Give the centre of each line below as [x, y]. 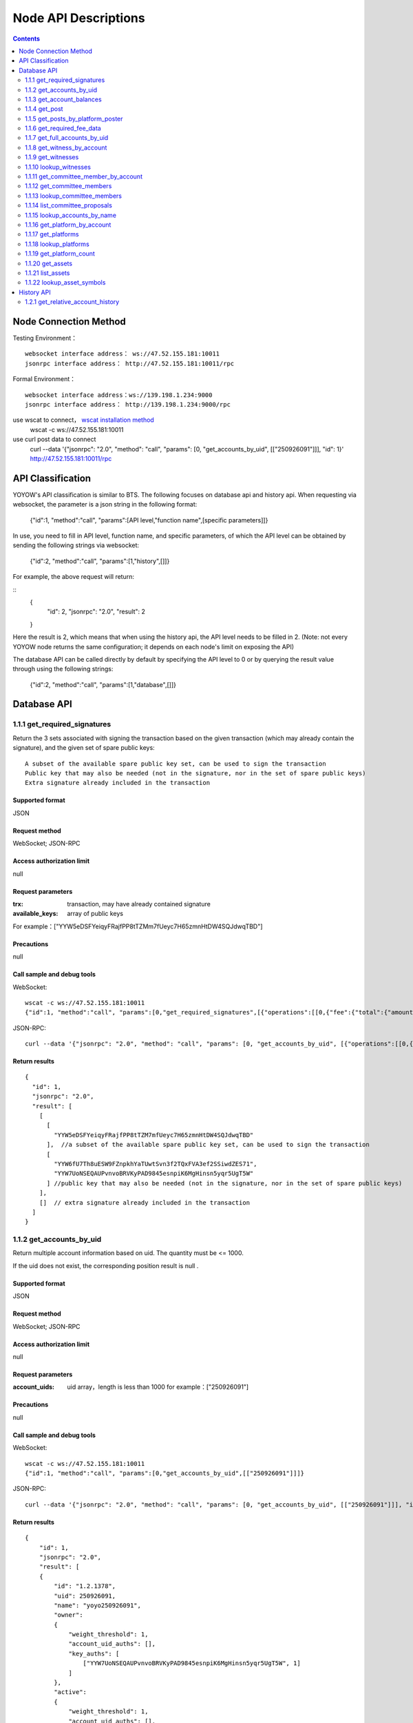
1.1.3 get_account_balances [64, 99]
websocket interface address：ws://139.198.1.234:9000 [119, 395]
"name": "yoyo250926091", [97, 1605]
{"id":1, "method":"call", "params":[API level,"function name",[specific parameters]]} [149, 520]
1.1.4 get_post [44, 109]
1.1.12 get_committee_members [68, 186]
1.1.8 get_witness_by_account [66, 147]
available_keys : [35, 914]
